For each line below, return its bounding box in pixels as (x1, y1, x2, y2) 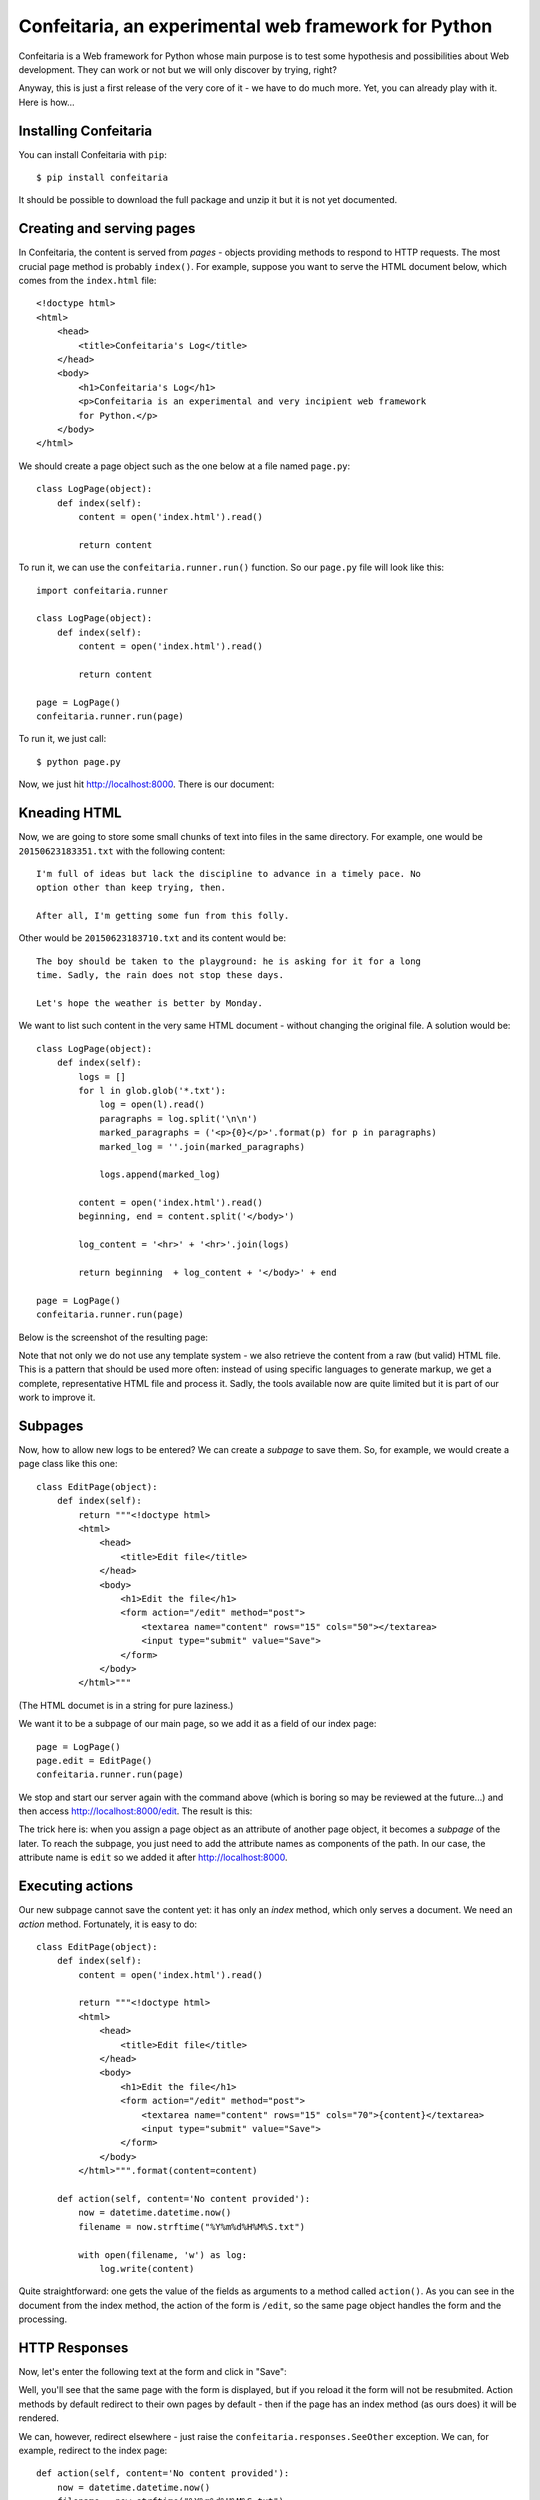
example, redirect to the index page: (18, 2444, 168, 2456)
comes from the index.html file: (18, 275, 157, 287)
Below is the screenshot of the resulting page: (18, 1331, 209, 1343)
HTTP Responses (18, 2339, 129, 2356)
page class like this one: (18, 1458, 118, 1470)
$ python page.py (36, 756, 121, 767)
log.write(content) (99, 2263, 195, 2274)
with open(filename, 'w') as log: (78, 2249, 248, 2260)
